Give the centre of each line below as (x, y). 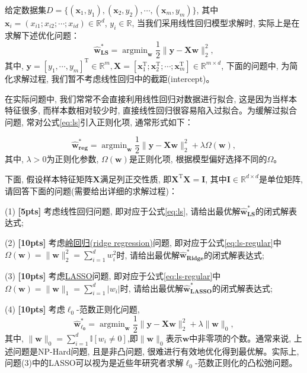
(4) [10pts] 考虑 (35, 309)
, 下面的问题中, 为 (255, 65)
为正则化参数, (73, 159)
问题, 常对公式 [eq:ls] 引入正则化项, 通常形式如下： (99, 121)
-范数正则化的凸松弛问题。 (246, 363)
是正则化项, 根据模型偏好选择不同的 (198, 159)
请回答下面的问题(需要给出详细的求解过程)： (91, 190)
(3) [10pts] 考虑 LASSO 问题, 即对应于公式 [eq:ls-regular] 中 (113, 276)
